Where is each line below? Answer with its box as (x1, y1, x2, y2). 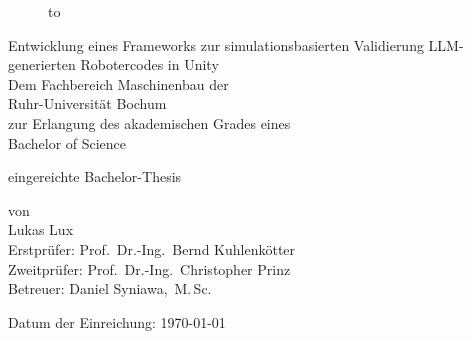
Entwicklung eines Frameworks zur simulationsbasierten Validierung (8, 34, 424, 55)
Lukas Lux (8, 219, 74, 240)
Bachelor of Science (8, 132, 127, 153)
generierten (8, 54, 76, 75)
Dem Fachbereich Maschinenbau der (8, 73, 229, 94)
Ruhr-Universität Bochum (8, 93, 167, 114)
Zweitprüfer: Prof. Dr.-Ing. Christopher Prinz (8, 258, 291, 279)
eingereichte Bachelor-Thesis (8, 166, 182, 187)
